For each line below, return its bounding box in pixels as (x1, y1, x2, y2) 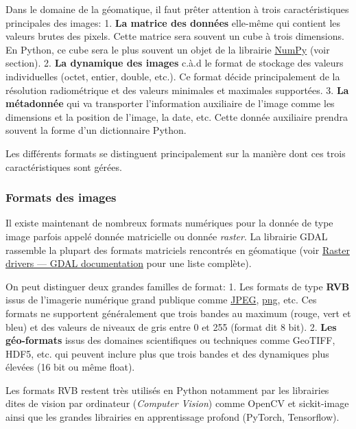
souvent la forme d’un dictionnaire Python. (5, 123, 187, 137)
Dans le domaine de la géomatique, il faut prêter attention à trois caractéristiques (5, 2, 349, 16)
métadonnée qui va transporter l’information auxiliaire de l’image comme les (5, 96, 335, 111)
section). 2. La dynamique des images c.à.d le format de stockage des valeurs (5, 56, 344, 70)
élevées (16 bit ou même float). (5, 360, 135, 374)
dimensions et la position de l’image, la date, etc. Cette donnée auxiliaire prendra (5, 109, 348, 124)
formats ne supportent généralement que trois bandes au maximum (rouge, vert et (5, 305, 351, 320)
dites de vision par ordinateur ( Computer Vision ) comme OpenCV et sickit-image (5, 396, 349, 410)
